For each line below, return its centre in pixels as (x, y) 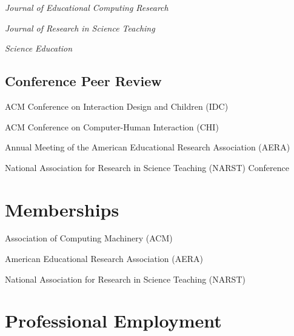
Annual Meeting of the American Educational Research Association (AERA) (148, 147)
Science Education (39, 48)
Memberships (62, 209)
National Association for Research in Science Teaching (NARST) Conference (147, 167)
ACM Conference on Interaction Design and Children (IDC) (117, 106)
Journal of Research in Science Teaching (80, 28)
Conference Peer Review (83, 81)
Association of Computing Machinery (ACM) (89, 238)
